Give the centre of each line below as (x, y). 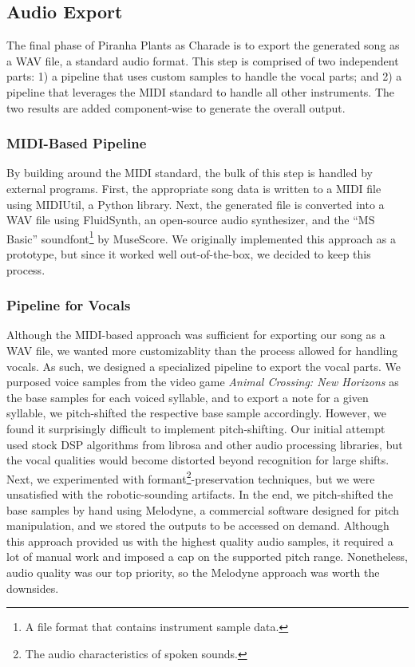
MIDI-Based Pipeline (77, 143)
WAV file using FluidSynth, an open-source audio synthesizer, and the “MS (191, 220)
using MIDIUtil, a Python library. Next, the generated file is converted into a (196, 204)
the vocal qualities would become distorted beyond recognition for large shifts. (198, 460)
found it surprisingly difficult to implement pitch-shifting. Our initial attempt (196, 428)
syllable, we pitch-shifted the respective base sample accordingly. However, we (197, 413)
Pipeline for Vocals (69, 305)
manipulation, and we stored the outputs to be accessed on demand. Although (198, 525)
